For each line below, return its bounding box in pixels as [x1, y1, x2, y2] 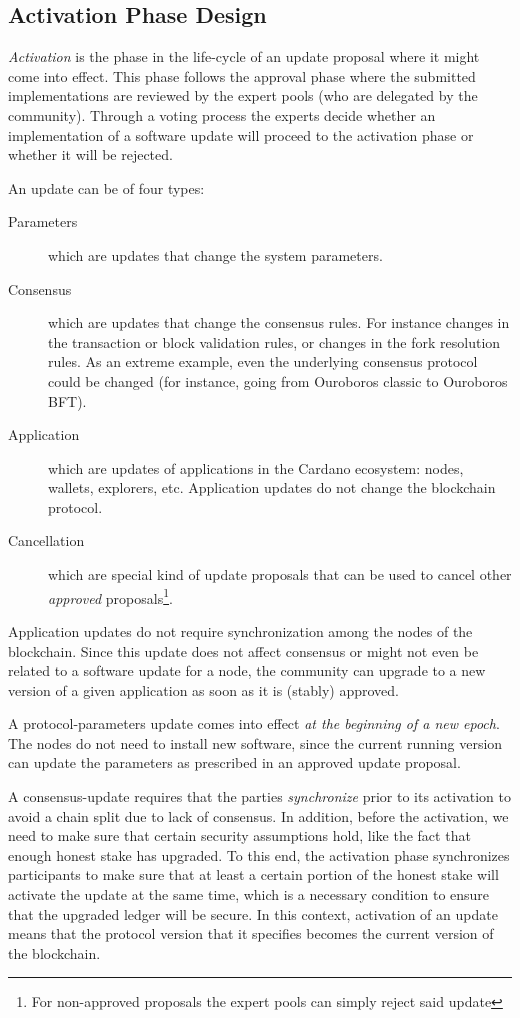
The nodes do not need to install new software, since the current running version [8, 732, 503, 753]
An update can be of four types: [8, 177, 205, 198]
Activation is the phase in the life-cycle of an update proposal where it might [8, 46, 480, 67]
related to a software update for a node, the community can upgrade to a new [8, 660, 486, 681]
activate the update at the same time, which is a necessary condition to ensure [8, 884, 490, 905]
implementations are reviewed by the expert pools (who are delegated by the [8, 85, 478, 106]
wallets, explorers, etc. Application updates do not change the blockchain [48, 477, 496, 498]
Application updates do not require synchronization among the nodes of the [8, 620, 473, 641]
